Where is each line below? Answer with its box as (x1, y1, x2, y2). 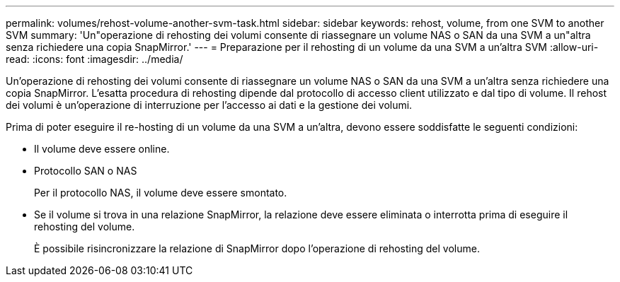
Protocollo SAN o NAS (34, 165, 137, 177)
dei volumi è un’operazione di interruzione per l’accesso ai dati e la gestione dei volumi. (6, 99, 413, 111)
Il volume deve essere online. (34, 143, 170, 155)
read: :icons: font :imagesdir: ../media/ (6, 53, 183, 65)
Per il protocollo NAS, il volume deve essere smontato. (34, 187, 287, 199)
